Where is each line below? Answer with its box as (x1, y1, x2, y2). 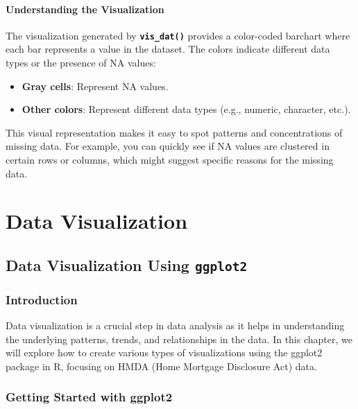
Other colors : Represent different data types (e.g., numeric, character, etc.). (22, 102, 351, 116)
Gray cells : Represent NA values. (22, 78, 169, 93)
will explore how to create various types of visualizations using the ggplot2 (6, 345, 323, 360)
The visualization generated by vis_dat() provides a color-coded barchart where (6, 28, 350, 42)
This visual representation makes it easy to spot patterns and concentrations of (6, 125, 343, 139)
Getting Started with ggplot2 (6, 388, 173, 406)
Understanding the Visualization (6, 1, 164, 16)
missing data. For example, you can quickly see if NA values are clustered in (6, 139, 330, 153)
